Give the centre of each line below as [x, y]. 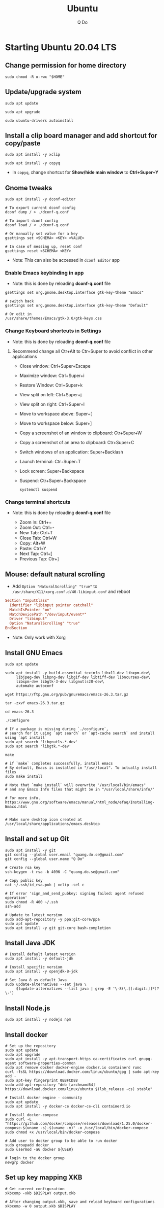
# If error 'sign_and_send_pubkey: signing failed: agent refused [74, 893]
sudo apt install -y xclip [33, 155]
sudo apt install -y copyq [33, 163]
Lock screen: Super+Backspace [52, 471]
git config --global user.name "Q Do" [45, 859]
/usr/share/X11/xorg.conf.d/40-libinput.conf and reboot [71, 591]
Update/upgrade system [43, 92]
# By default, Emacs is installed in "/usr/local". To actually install [81, 768]
